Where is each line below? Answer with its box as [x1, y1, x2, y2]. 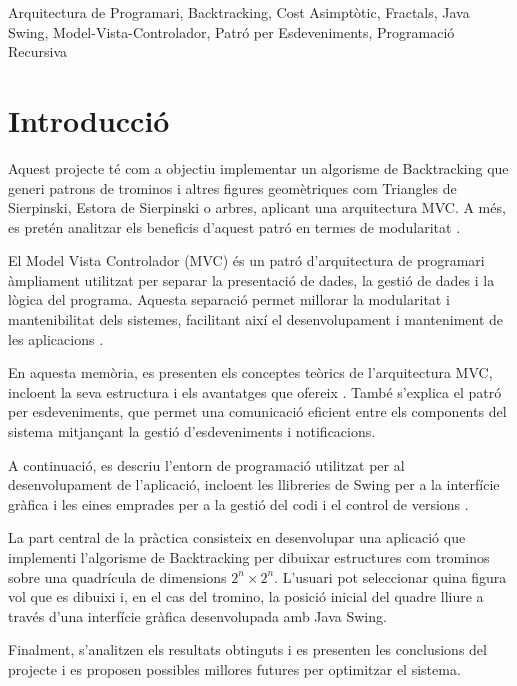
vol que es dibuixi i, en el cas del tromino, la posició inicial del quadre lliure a [8, 586, 484, 607]
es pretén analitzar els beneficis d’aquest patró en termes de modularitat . [8, 216, 461, 237]
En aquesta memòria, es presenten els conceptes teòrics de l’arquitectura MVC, [8, 362, 493, 383]
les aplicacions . [8, 328, 104, 349]
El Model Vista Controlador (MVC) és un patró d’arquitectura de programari [8, 250, 485, 271]
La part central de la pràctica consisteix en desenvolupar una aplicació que [8, 527, 466, 548]
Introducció [8, 99, 170, 140]
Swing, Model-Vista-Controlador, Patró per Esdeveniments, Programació [8, 21, 455, 42]
